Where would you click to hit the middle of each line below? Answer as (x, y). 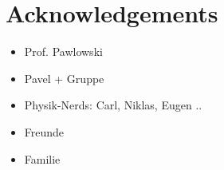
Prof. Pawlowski (63, 51)
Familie (42, 158)
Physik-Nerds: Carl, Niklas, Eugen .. (113, 105)
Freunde (44, 131)
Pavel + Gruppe (64, 78)
